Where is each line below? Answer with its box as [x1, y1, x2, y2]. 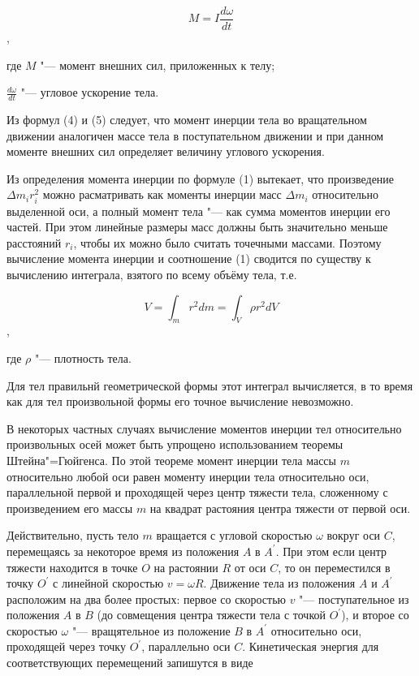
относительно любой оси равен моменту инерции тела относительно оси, [6, 467, 369, 484]
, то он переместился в [278, 558, 391, 575]
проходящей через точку [6, 638, 126, 655]
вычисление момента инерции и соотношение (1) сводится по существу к [6, 250, 371, 267]
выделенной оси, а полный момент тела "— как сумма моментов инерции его [6, 202, 391, 219]
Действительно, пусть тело [6, 527, 139, 544]
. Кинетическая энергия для [242, 638, 379, 655]
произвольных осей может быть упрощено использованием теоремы [6, 436, 343, 453]
